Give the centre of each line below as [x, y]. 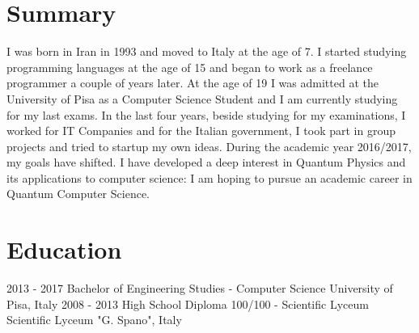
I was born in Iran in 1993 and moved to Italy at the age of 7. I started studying [207, 51]
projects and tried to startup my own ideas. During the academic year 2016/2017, [209, 146]
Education [64, 249]
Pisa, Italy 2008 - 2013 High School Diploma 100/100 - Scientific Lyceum [188, 303]
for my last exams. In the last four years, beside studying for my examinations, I [206, 114]
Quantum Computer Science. [78, 194]
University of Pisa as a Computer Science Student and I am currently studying [202, 98]
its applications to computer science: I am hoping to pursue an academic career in [209, 177]
